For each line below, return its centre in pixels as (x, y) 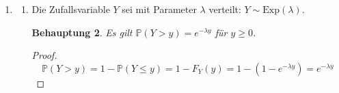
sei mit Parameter (159, 9)
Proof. (44, 55)
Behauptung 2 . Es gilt (82, 32)
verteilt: (225, 9)
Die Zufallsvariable (71, 9)
